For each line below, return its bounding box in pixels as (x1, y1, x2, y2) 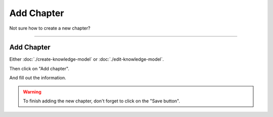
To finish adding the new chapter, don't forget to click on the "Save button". (23, 98, 180, 104)
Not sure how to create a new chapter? (9, 25, 90, 31)
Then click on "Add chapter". (9, 65, 69, 71)
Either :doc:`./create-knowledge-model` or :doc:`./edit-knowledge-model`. (9, 56, 164, 62)
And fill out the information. (9, 75, 66, 81)
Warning (23, 88, 41, 95)
